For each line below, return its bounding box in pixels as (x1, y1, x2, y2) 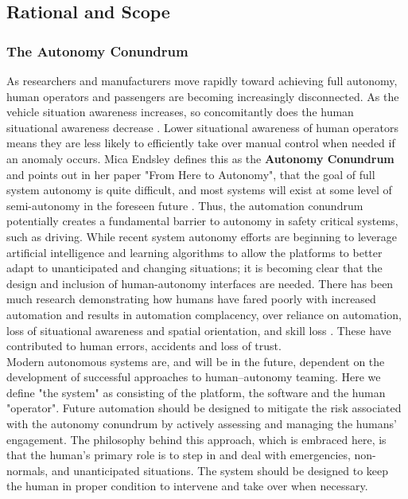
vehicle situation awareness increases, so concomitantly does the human (6, 103, 354, 120)
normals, (6, 462, 49, 478)
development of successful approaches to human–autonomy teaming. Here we (6, 368, 381, 385)
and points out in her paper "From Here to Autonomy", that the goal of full (6, 166, 375, 182)
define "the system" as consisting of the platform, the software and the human (6, 384, 386, 400)
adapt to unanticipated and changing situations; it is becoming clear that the (6, 259, 383, 276)
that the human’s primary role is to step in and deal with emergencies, (6, 446, 351, 463)
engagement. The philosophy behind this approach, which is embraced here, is (6, 431, 387, 447)
